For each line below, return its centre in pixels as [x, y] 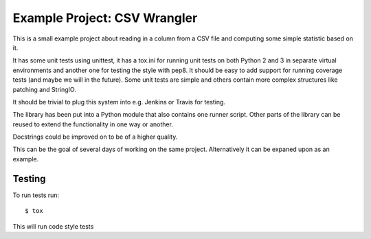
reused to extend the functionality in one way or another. [93, 124]
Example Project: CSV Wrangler [105, 18]
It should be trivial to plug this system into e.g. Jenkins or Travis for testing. [119, 102]
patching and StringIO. [45, 89]
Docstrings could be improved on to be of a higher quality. [95, 137]
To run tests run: [36, 195]
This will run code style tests [53, 226]
